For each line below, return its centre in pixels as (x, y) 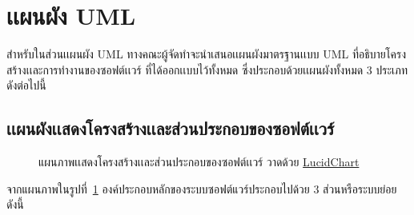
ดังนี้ (15, 204)
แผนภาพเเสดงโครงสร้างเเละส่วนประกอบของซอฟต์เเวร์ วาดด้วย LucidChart (199, 162)
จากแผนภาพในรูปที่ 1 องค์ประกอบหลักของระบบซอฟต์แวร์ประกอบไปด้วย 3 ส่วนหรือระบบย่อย (202, 188)
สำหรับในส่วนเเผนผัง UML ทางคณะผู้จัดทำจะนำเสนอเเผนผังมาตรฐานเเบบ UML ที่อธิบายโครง (206, 54)
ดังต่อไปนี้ (26, 85)
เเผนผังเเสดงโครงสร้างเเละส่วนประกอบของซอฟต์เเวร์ (171, 128)
